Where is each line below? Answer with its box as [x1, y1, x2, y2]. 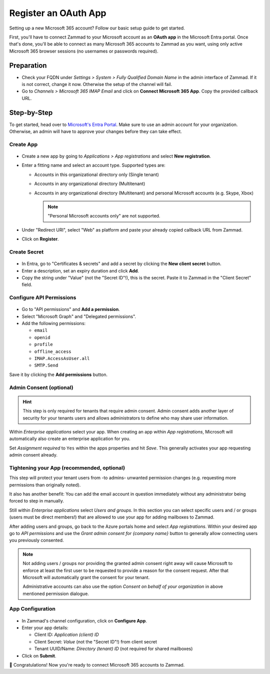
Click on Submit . [21, 652, 56, 658]
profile [34, 341, 53, 347]
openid [34, 334, 50, 340]
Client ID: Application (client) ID [34, 631, 99, 637]
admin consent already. [9, 452, 57, 458]
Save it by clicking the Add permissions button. [9, 371, 107, 377]
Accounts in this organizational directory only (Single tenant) [34, 171, 159, 177]
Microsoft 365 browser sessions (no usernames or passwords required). [9, 48, 158, 54]
